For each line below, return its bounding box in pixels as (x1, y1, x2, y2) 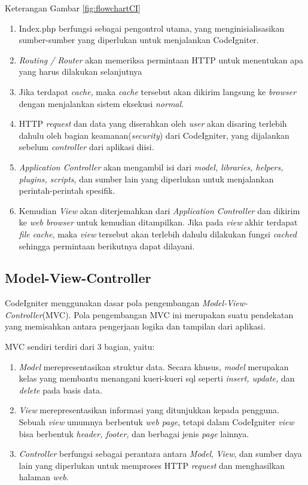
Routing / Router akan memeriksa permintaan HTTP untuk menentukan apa (19, 53, 303, 66)
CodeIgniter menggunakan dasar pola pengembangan (5, 297, 200, 309)
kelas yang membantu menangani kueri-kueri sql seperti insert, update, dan (19, 372, 295, 385)
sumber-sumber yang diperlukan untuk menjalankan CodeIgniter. (19, 33, 259, 46)
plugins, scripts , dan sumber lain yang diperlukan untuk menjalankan (19, 172, 274, 185)
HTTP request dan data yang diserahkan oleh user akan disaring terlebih (19, 117, 287, 130)
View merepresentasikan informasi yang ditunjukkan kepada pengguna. (19, 404, 279, 416)
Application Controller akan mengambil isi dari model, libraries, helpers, (19, 160, 283, 173)
